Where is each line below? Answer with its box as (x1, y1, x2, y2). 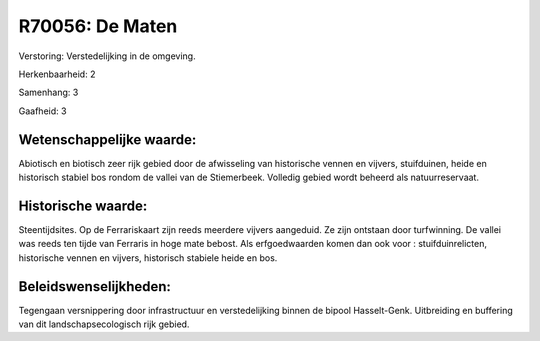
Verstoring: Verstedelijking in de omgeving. (18, 50, 196, 62)
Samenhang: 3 (18, 86, 79, 99)
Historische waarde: (18, 197, 148, 214)
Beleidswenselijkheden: (18, 278, 172, 295)
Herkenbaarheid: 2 (18, 68, 96, 80)
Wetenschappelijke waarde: (18, 131, 197, 148)
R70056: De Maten (18, 15, 178, 37)
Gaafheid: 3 (18, 105, 67, 117)
